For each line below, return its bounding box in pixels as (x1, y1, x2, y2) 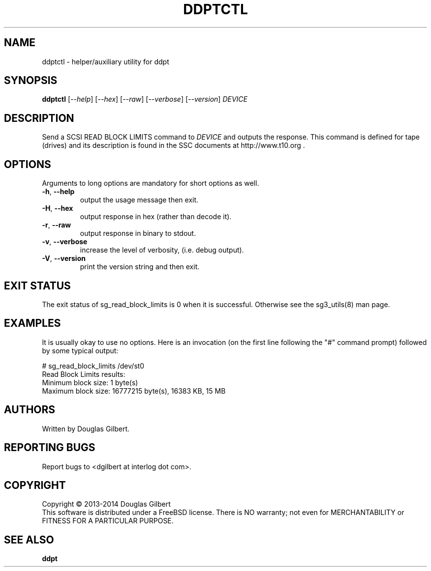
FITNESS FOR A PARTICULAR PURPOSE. (42, 516, 174, 525)
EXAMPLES (4, 317, 61, 330)
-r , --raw (42, 221, 71, 229)
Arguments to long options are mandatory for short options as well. (42, 179, 259, 188)
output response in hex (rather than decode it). (80, 212, 232, 221)
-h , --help (42, 187, 75, 196)
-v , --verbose (42, 237, 88, 246)
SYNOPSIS (4, 74, 58, 87)
